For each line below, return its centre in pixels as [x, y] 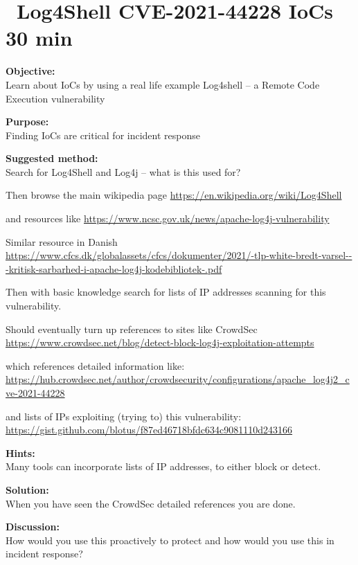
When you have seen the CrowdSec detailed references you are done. [151, 503]
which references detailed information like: [95, 365]
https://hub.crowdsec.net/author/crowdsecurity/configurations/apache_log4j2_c [178, 379]
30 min [39, 38]
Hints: [20, 452]
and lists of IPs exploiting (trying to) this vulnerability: [124, 416]
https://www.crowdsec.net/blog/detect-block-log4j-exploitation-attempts [160, 342]
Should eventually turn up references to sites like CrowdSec [132, 329]
